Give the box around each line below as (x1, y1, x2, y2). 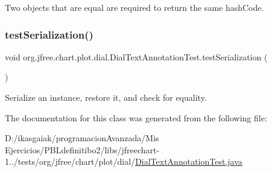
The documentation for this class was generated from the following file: (5, 111, 267, 124)
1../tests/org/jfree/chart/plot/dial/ (5, 155, 136, 168)
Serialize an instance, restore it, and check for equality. (5, 91, 207, 103)
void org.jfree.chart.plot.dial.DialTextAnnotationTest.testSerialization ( (5, 50, 268, 63)
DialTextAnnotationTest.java (135, 155, 242, 168)
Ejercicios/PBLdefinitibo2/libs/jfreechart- (5, 143, 160, 156)
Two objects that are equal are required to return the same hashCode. (5, 1, 264, 13)
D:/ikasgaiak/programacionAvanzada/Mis (5, 132, 159, 144)
